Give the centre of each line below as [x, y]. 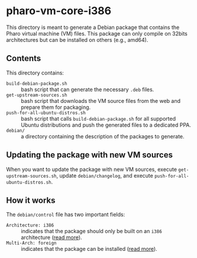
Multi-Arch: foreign [32, 243]
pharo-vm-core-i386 [59, 11]
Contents [24, 58]
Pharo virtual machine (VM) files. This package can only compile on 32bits [97, 33]
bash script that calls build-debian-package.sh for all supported [98, 118]
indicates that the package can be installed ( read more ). [89, 249]
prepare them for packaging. [56, 107]
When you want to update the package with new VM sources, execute [92, 169]
